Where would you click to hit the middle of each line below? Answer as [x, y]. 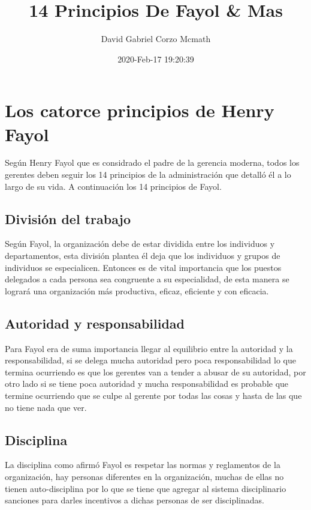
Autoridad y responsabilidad [95, 323]
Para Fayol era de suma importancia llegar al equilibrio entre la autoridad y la [149, 348]
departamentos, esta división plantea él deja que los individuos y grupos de [143, 256]
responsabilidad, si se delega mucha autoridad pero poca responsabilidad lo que [150, 360]
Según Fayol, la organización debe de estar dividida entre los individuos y [140, 244]
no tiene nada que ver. [46, 407]
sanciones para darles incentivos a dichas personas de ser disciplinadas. [135, 500]
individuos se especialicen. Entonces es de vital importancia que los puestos [143, 267]
